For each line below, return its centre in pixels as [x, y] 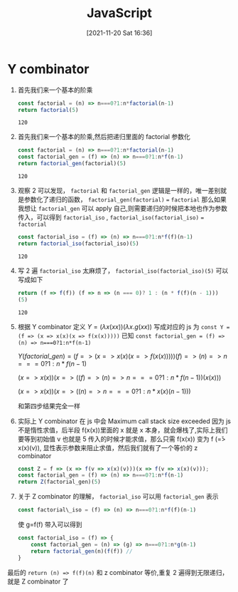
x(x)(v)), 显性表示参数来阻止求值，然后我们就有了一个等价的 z [108, 447]
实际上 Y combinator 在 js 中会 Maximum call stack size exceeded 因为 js [124, 421]
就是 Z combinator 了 [38, 581]
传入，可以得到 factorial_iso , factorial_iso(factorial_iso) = [111, 217]
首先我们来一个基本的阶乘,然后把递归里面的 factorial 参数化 [104, 137]
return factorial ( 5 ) [48, 110]
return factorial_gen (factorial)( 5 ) [72, 164]
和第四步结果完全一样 [49, 406]
